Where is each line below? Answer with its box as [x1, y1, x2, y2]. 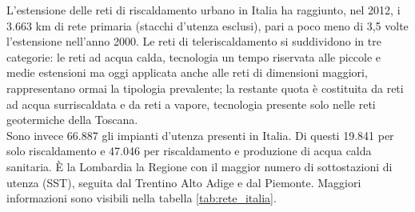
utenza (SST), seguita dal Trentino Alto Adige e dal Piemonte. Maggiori [6, 174, 361, 190]
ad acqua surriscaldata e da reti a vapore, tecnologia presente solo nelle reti [6, 95, 376, 112]
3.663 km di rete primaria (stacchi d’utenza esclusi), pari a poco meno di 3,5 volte [6, 17, 409, 34]
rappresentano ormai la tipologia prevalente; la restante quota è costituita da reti [6, 79, 404, 96]
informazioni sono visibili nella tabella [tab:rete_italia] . [6, 190, 277, 206]
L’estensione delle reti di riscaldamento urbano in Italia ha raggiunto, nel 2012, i [6, 2, 401, 18]
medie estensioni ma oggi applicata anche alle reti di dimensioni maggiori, [6, 64, 368, 81]
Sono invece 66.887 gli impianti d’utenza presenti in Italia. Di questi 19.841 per [6, 126, 394, 143]
